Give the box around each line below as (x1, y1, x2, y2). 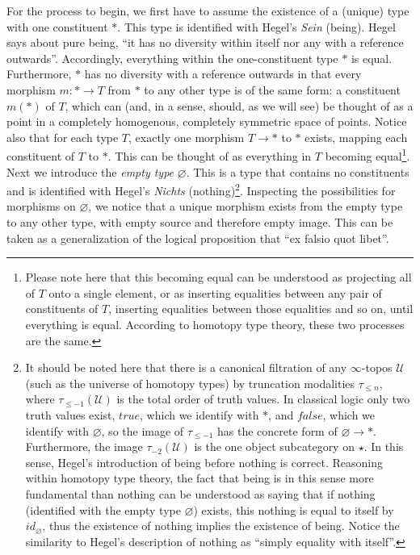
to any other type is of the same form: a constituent (144, 81, 401, 98)
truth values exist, (25, 406, 115, 423)
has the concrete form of (217, 422, 338, 439)
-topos (361, 359, 393, 376)
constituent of (6, 148, 75, 164)
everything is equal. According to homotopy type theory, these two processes (25, 316, 405, 332)
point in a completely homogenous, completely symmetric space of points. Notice (6, 113, 407, 130)
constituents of (25, 300, 99, 317)
